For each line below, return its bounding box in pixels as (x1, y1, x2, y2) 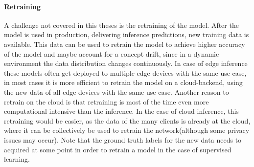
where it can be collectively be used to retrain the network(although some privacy (4, 125, 250, 135)
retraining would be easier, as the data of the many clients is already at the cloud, (4, 115, 251, 125)
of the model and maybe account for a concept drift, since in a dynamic (4, 48, 219, 59)
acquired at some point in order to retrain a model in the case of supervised (4, 144, 231, 154)
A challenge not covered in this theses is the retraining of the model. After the (4, 20, 239, 30)
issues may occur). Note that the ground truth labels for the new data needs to (4, 134, 242, 145)
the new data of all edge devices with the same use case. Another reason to (4, 86, 229, 97)
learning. (4, 154, 30, 164)
